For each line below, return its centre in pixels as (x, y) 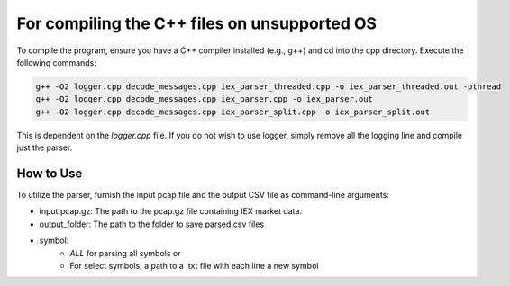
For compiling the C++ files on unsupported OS (197, 23)
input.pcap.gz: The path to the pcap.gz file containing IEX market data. (170, 211)
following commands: (56, 62)
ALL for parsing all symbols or (125, 253)
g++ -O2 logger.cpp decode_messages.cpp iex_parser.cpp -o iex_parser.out (205, 99)
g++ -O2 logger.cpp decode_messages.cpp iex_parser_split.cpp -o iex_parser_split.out (233, 112)
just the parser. (45, 147)
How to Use (50, 173)
